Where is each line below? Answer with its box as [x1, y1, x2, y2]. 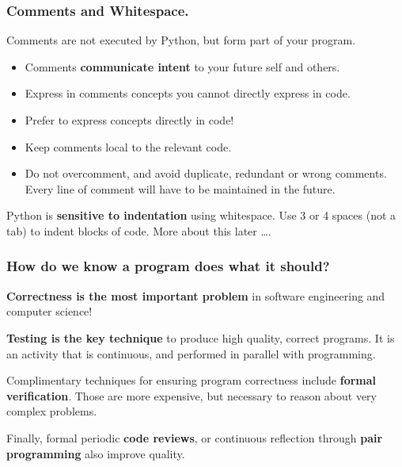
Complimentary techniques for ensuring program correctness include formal [6, 372, 377, 389]
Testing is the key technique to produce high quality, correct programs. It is [6, 329, 395, 346]
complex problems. [6, 403, 97, 419]
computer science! [6, 303, 93, 320]
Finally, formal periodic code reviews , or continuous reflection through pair [6, 429, 383, 446]
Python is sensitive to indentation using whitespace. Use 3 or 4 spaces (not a [6, 207, 396, 224]
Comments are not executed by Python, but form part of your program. [6, 32, 356, 48]
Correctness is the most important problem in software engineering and [6, 287, 385, 304]
